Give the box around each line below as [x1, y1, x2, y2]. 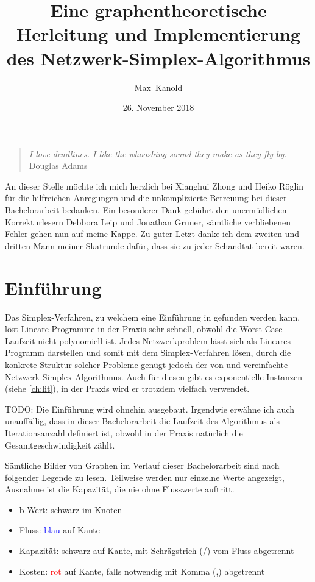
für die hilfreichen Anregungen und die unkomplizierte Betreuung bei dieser [5, 191, 287, 204]
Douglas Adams [29, 159, 88, 172]
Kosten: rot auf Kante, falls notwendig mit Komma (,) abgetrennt [19, 564, 265, 577]
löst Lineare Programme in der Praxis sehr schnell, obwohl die [5, 322, 237, 335]
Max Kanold [134, 80, 183, 93]
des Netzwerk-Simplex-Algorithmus [6, 45, 311, 70]
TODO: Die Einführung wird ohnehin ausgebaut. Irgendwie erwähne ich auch [5, 402, 294, 415]
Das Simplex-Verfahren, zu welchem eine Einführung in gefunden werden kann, [5, 310, 300, 323]
